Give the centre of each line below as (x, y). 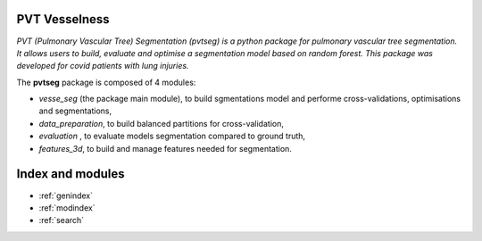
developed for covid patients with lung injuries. (103, 66)
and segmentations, (75, 111)
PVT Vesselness (63, 19)
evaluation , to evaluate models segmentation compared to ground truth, (172, 136)
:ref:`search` (62, 220)
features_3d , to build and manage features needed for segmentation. (165, 148)
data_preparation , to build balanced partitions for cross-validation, (162, 123)
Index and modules (71, 174)
